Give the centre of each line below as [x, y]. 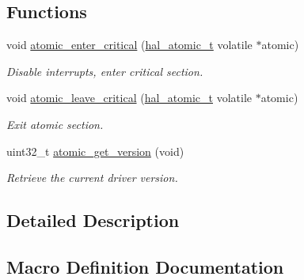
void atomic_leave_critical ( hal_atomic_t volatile [129, 98]
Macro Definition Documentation [145, 266]
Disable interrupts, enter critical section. [105, 71]
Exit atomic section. [55, 124]
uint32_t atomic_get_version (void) [95, 151]
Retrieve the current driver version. [92, 178]
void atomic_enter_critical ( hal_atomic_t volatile [129, 45]
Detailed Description [93, 220]
